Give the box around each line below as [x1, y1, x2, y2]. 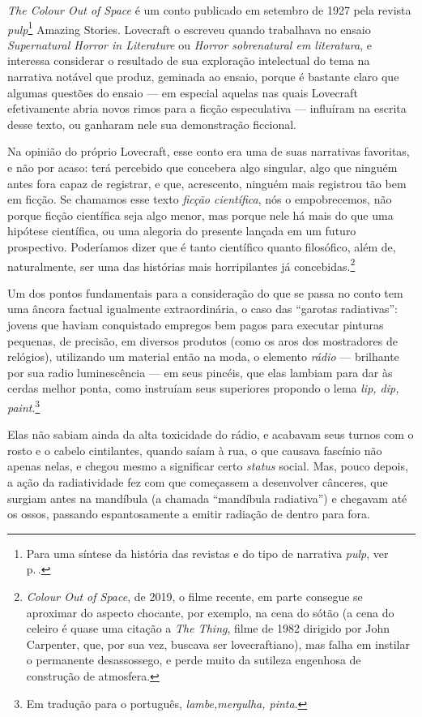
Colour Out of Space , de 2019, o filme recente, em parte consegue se [26, 587, 363, 604]
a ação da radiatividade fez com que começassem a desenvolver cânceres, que [7, 474, 388, 490]
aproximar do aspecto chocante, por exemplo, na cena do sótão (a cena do [26, 603, 394, 620]
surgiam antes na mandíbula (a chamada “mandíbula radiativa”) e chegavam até [7, 489, 407, 506]
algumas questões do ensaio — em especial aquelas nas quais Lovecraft [7, 84, 358, 101]
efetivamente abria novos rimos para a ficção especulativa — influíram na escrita [7, 100, 407, 117]
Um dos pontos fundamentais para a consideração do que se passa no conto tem [7, 284, 403, 301]
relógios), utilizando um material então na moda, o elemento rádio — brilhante [7, 348, 399, 365]
